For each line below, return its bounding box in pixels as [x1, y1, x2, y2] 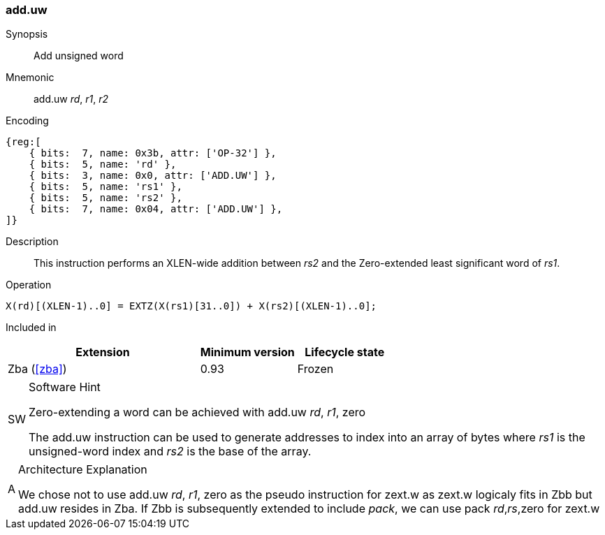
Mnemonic [6, 71, 54, 84]
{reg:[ [6, 136, 41, 148]
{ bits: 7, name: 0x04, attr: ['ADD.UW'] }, [29, 203, 283, 215]
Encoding [6, 115, 49, 127]
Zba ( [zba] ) [8, 362, 67, 376]
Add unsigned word [34, 50, 124, 62]
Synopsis [6, 28, 48, 41]
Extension [75, 345, 130, 360]
